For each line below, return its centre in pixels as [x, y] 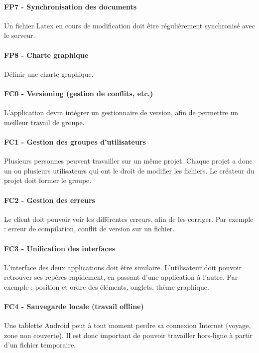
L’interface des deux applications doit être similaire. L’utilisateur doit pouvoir [123, 267]
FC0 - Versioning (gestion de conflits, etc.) [79, 93]
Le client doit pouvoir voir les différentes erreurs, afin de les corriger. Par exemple [129, 219]
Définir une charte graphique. [49, 74]
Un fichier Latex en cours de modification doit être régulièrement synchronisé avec [129, 25]
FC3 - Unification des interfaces [60, 248]
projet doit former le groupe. [48, 180]
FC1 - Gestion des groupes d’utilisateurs [75, 141]
